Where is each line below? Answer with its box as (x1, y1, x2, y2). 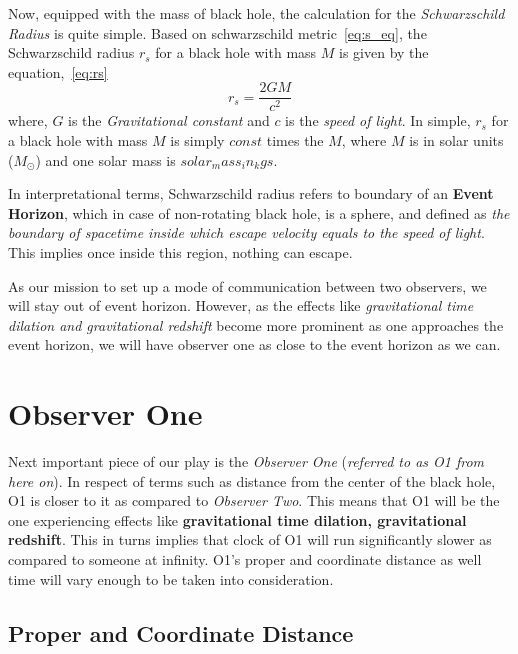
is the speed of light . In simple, (285, 110, 471, 131)
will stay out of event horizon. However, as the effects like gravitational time (8, 295, 474, 316)
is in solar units (409, 130, 504, 151)
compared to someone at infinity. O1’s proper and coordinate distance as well (8, 549, 482, 570)
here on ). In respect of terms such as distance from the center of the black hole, (8, 470, 496, 491)
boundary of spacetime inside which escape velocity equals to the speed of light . (8, 222, 485, 243)
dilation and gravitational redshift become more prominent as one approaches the (8, 314, 504, 335)
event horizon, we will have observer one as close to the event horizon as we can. (8, 334, 501, 355)
